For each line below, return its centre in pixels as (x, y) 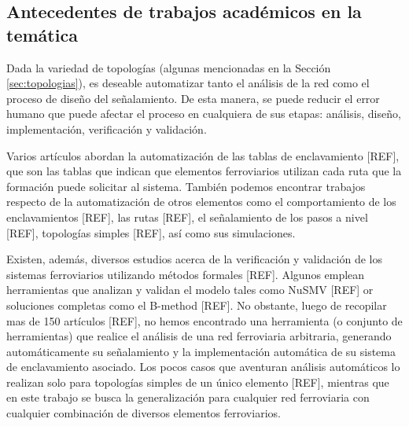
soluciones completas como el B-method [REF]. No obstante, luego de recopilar (197, 305)
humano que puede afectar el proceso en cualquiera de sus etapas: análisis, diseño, (204, 114)
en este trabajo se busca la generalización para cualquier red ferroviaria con (188, 397)
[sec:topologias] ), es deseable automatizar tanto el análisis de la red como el (188, 83)
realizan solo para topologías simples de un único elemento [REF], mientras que (198, 382)
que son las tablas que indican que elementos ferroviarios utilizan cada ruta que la (204, 171)
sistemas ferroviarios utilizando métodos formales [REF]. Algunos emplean (186, 274)
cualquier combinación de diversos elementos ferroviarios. (144, 413)
